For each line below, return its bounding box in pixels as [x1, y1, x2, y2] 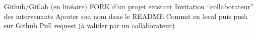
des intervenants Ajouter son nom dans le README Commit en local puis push [4, 11, 248, 21]
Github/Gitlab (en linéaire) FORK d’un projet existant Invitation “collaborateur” [4, 1, 254, 11]
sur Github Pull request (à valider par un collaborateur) [4, 20, 175, 31]
